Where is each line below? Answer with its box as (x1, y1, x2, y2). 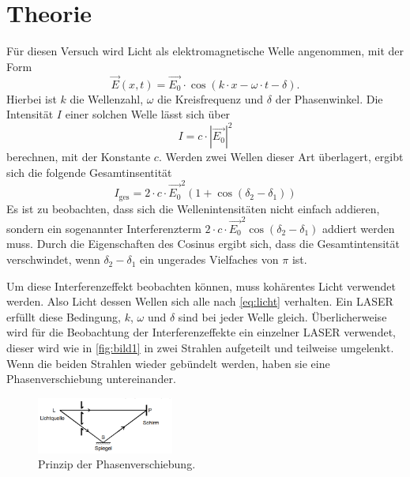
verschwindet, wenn (6, 251, 100, 268)
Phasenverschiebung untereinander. (6, 370, 176, 387)
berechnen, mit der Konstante (6, 148, 151, 165)
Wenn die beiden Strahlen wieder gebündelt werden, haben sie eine (6, 355, 330, 371)
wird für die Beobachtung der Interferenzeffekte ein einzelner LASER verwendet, (6, 324, 396, 340)
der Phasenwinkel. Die (275, 90, 383, 107)
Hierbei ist (6, 90, 57, 107)
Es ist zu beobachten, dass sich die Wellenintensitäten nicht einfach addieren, (6, 200, 380, 216)
